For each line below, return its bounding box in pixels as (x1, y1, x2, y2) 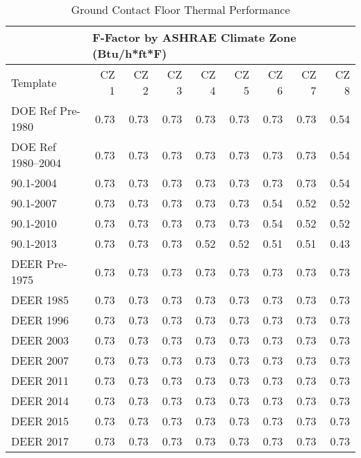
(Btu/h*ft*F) (92, 45, 167, 61)
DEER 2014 (11, 393, 69, 409)
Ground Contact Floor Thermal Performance (71, 1, 290, 17)
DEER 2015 (11, 413, 69, 429)
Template (11, 74, 57, 90)
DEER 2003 (11, 332, 69, 348)
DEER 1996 (11, 312, 69, 328)
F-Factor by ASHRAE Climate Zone (92, 29, 296, 45)
